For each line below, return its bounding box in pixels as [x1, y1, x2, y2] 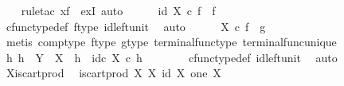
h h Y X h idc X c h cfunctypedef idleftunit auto [6, 49, 338, 65]
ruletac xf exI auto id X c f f [21, 2, 216, 18]
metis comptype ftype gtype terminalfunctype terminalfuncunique [6, 33, 337, 50]
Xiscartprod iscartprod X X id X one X [6, 64, 221, 81]
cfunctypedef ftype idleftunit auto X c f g [6, 18, 266, 34]
